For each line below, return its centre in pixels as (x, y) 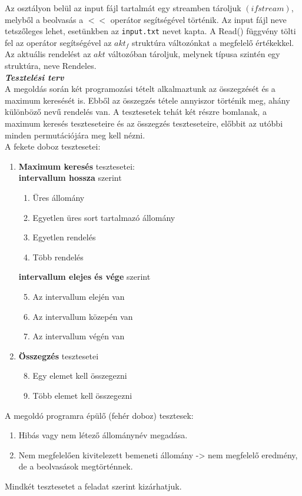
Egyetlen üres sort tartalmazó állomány (104, 217)
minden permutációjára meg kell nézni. (75, 135)
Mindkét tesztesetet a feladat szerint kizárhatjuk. (93, 486)
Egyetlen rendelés (64, 237)
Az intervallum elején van (79, 296)
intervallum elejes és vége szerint (84, 277)
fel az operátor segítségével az (58, 42)
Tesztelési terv (34, 77)
